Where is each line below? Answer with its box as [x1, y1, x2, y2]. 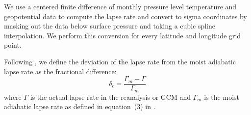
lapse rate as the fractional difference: [4, 66, 117, 76]
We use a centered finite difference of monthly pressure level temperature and [4, 1, 237, 11]
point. [4, 40, 22, 50]
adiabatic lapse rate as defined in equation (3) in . [4, 101, 155, 112]
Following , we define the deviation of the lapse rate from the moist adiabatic [4, 56, 236, 66]
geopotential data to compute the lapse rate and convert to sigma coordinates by [4, 11, 247, 21]
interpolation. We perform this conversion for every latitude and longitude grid [4, 30, 241, 40]
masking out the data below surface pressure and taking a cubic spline [4, 21, 216, 31]
